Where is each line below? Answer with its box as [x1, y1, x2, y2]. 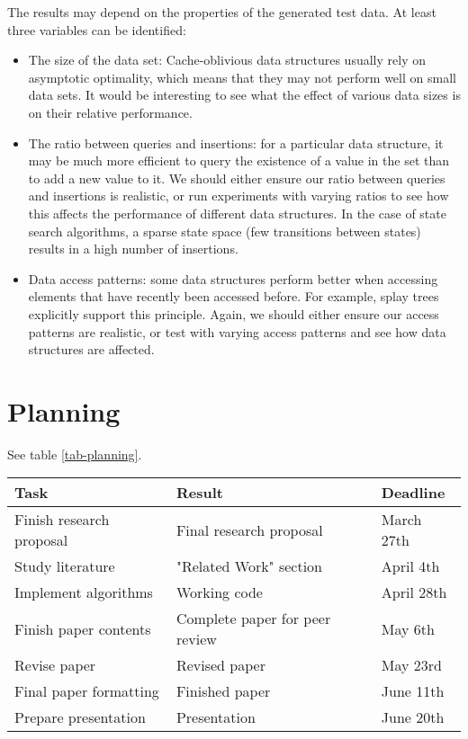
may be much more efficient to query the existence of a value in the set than [28, 151, 450, 170]
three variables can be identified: [7, 20, 186, 39]
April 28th [381, 582, 447, 603]
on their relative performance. [28, 102, 193, 121]
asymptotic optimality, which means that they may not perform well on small [28, 67, 456, 86]
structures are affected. [28, 340, 155, 359]
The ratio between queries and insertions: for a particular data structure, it [28, 133, 444, 152]
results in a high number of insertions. [28, 239, 238, 258]
